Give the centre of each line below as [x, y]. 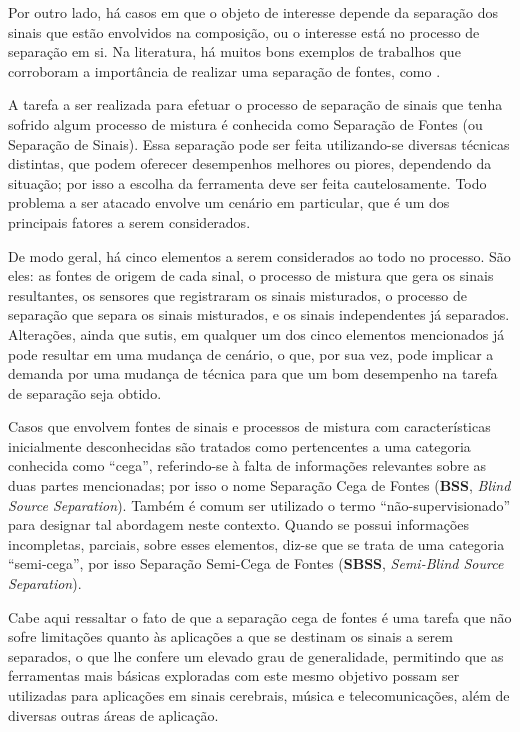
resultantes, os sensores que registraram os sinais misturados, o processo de [238, 294]
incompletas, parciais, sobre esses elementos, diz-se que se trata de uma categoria [256, 543]
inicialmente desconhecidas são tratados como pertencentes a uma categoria [239, 445]
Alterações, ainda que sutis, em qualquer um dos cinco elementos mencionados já [256, 333]
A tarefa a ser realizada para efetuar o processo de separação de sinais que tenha [255, 104]
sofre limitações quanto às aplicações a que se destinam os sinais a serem [230, 636]
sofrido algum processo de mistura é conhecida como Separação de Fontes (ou [245, 123]
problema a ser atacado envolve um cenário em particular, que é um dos [229, 202]
